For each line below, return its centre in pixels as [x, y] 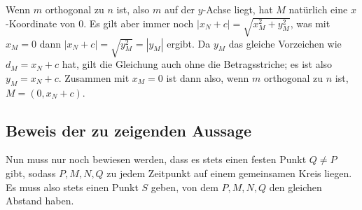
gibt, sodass [31, 173]
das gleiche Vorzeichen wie [285, 43]
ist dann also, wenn [208, 77]
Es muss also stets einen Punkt [72, 187]
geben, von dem [185, 187]
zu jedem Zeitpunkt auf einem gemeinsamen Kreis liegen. [229, 173]
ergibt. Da [189, 43]
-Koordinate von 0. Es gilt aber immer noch [100, 23]
